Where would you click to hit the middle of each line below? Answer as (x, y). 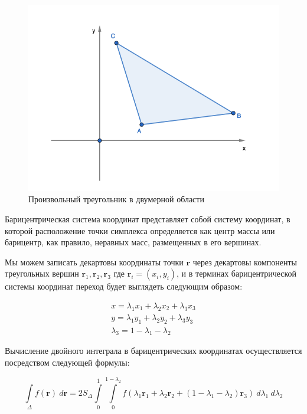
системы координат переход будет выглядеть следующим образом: (124, 286)
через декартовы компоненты (245, 262)
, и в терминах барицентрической (237, 273)
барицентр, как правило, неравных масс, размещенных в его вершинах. (133, 242)
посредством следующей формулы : (67, 362)
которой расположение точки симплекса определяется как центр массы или (140, 230)
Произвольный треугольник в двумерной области (116, 199)
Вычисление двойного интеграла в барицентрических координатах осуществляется (153, 351)
